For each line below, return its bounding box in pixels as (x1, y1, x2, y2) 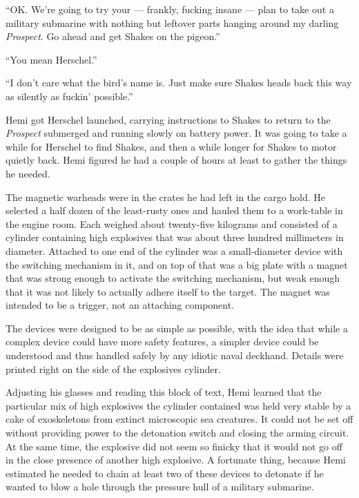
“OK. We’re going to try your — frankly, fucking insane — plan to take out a (6, 2, 334, 16)
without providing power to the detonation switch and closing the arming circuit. (6, 425, 349, 440)
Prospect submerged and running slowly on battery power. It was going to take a (6, 126, 347, 140)
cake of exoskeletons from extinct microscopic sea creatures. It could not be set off (6, 412, 353, 426)
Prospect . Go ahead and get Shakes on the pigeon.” (6, 29, 220, 44)
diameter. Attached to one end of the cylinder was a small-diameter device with (6, 243, 343, 258)
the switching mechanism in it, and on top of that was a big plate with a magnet (6, 257, 348, 271)
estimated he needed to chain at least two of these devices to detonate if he (6, 466, 324, 480)
